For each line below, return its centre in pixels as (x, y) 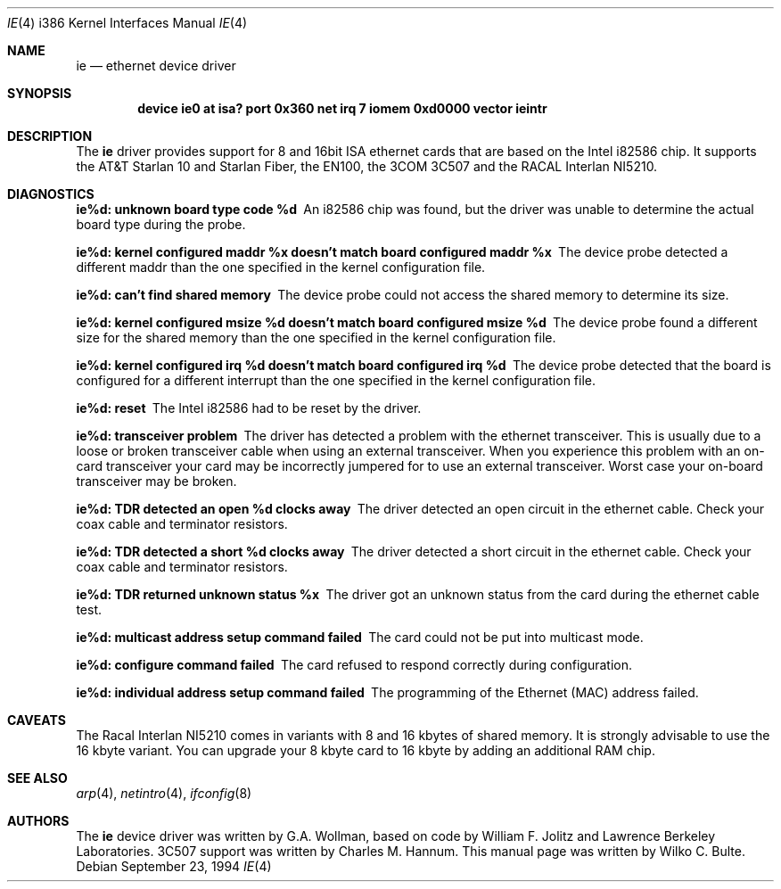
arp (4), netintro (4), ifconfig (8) (164, 793)
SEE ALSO (37, 778)
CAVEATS (37, 720)
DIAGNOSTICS (51, 194)
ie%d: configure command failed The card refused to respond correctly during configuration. (354, 665)
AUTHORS (38, 821)
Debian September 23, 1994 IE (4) (174, 866)
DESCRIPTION (50, 136)
